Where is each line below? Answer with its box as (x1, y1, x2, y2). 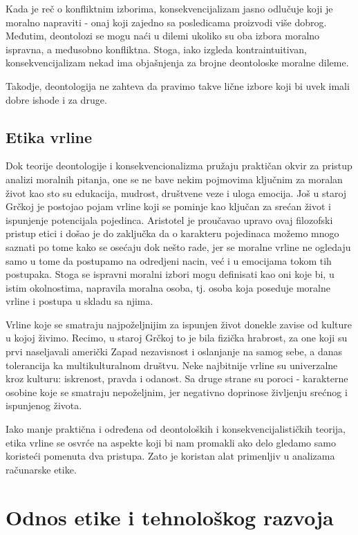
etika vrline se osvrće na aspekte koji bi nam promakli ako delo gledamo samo (6, 435, 336, 449)
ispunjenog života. (6, 398, 82, 413)
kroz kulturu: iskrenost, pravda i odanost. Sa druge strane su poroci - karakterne (6, 371, 348, 386)
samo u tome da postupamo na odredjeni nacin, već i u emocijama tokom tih (6, 253, 332, 267)
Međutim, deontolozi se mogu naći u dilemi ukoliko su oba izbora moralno (6, 28, 320, 43)
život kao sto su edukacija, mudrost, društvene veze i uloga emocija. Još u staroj (6, 185, 347, 200)
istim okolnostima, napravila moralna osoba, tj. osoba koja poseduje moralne (6, 280, 330, 294)
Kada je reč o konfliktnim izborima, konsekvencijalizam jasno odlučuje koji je (6, 1, 333, 15)
